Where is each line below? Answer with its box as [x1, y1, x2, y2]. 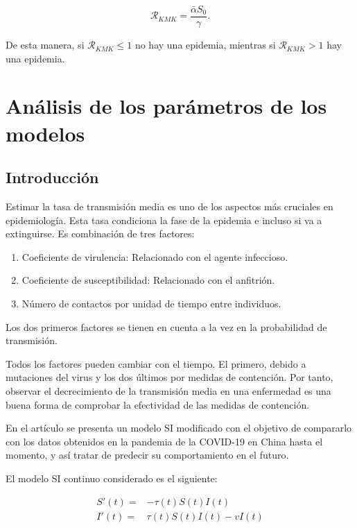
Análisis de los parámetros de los [6, 92, 327, 120]
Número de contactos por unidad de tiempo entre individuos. [21, 296, 281, 310]
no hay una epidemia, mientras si [134, 37, 276, 52]
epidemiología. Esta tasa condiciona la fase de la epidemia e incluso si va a [6, 212, 322, 227]
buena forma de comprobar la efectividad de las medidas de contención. [6, 397, 310, 411]
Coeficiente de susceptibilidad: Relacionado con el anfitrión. [21, 273, 275, 287]
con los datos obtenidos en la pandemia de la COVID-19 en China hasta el [6, 434, 323, 448]
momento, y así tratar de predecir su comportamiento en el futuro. [6, 448, 289, 462]
